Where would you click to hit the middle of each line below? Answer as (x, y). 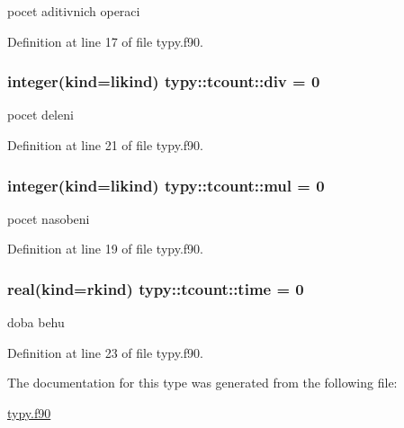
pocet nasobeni (49, 218)
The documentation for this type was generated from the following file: (202, 383)
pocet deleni (40, 115)
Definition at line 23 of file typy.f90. (106, 352)
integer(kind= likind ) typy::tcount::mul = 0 (166, 185)
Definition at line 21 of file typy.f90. (106, 145)
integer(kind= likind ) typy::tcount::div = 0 (164, 81)
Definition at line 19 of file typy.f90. (106, 249)
